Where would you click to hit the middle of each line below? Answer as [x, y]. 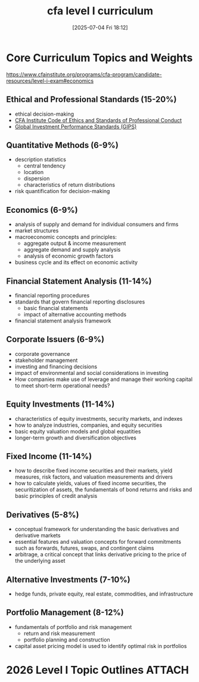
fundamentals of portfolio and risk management [73, 627]
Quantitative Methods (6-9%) [63, 145]
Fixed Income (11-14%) [49, 456]
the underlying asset [40, 561]
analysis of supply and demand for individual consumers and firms [97, 224]
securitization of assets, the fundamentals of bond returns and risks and [103, 489]
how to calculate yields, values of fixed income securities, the [91, 483]
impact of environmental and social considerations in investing [91, 373]
